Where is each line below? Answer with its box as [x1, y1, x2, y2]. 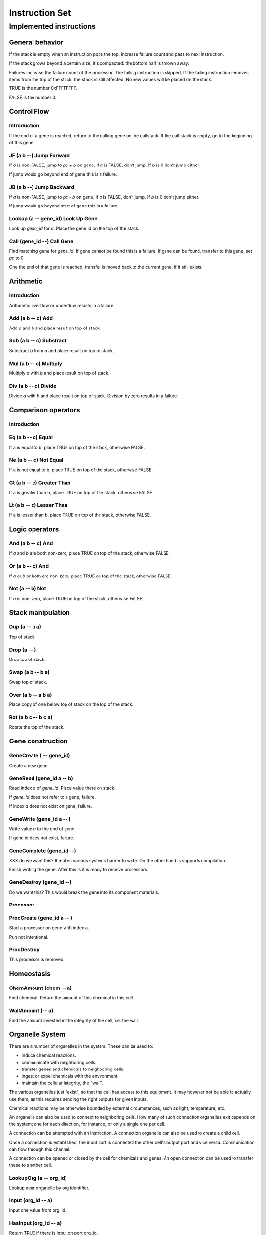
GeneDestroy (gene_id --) [9, 879, 72, 886]
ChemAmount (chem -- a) [9, 985, 72, 991]
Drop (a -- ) [9, 646, 36, 653]
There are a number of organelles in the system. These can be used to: [9, 1043, 154, 1049]
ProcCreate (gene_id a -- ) [9, 914, 73, 921]
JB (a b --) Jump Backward [9, 183, 75, 190]
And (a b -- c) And [9, 540, 53, 547]
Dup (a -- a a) [9, 623, 41, 630]
